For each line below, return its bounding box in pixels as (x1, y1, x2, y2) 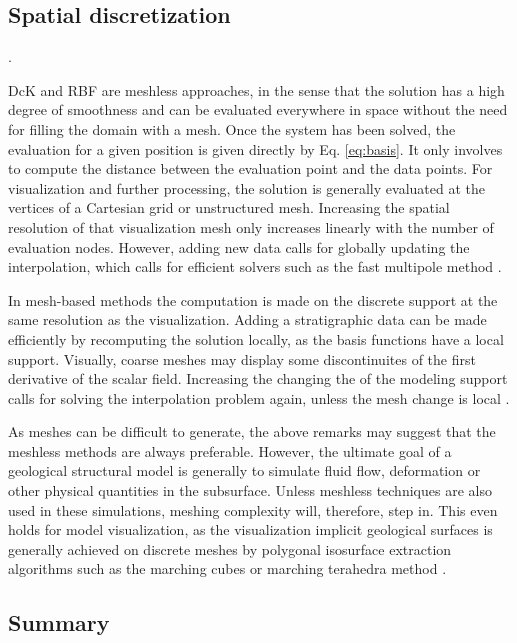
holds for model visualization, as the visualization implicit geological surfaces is (8, 519, 493, 540)
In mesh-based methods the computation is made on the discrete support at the (8, 289, 498, 310)
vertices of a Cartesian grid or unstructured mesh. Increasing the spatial (8, 197, 450, 218)
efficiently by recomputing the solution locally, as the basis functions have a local (8, 328, 504, 349)
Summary (8, 607, 110, 638)
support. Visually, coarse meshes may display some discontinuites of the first (8, 348, 476, 369)
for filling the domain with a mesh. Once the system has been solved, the (8, 118, 456, 139)
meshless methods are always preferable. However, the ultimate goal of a (8, 440, 452, 461)
